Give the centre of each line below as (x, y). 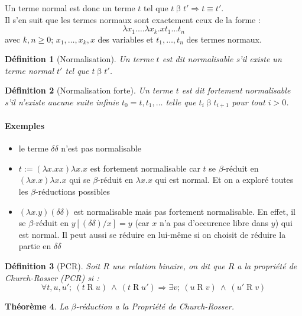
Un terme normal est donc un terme (70, 8)
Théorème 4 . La (37, 306)
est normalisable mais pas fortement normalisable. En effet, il (184, 211)
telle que (181, 102)
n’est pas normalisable (101, 148)
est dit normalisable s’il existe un (222, 59)
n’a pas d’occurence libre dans (214, 223)
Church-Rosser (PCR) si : (52, 277)
